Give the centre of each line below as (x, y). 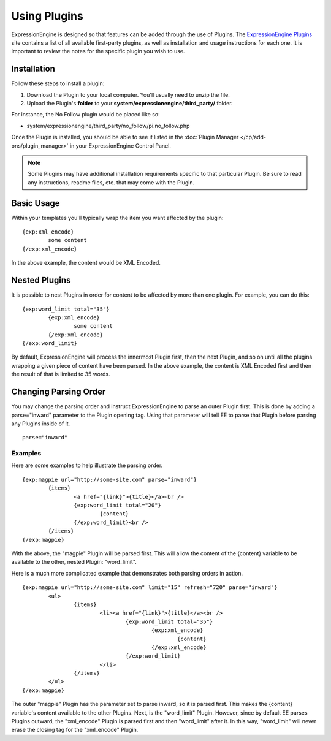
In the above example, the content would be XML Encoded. (86, 263)
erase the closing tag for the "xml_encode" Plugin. (75, 730)
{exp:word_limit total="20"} (118, 505)
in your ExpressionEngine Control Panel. (120, 146)
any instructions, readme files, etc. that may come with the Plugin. (111, 182)
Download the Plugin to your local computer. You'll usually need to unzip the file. (128, 94)
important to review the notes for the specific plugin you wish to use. (98, 51)
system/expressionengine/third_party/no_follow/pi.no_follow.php (108, 126)
